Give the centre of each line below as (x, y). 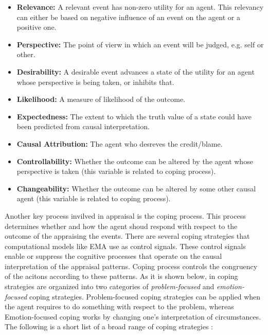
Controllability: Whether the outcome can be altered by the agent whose (135, 161)
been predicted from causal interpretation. (83, 126)
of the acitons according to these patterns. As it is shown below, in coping (121, 276)
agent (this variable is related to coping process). (94, 198)
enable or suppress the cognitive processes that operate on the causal (113, 256)
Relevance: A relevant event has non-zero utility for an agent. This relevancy (140, 7)
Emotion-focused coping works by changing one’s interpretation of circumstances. (133, 316)
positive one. (37, 27)
